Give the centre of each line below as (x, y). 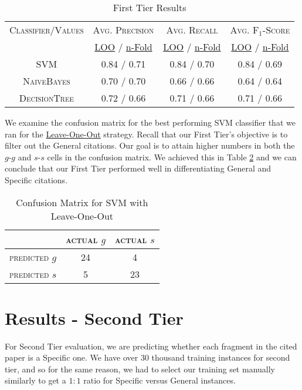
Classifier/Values (47, 30)
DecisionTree (46, 98)
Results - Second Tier (94, 317)
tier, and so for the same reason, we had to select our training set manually (140, 369)
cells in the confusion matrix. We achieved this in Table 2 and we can (172, 157)
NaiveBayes (47, 81)
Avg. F (245, 30)
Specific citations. (36, 179)
